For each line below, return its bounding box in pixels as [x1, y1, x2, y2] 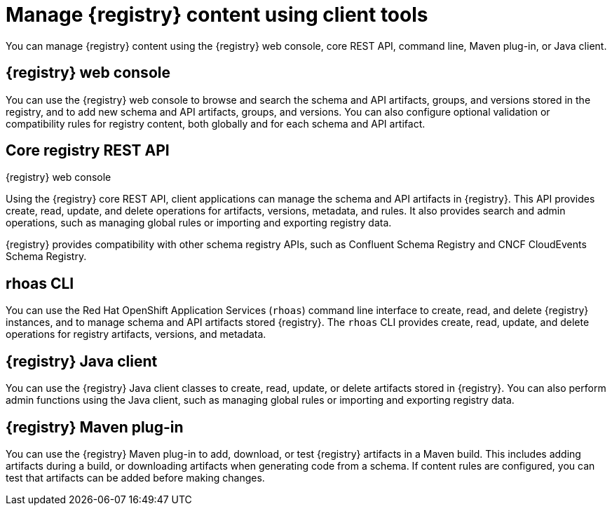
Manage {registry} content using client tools [6, 3, 428, 27]
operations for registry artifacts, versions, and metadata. [6, 328, 266, 341]
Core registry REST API [6, 142, 170, 160]
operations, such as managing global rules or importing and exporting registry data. [6, 217, 392, 229]
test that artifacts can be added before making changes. [6, 471, 265, 484]
